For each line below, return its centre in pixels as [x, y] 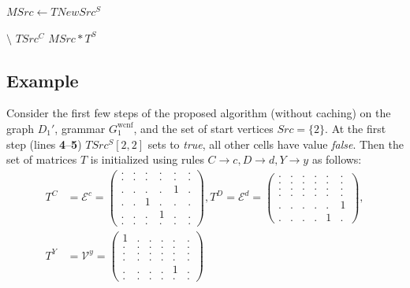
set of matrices [42, 159]
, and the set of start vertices [203, 128]
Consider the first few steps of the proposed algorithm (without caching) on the [199, 113]
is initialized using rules [147, 159]
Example [43, 80]
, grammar [80, 128]
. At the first [356, 128]
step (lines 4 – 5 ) [44, 144]
